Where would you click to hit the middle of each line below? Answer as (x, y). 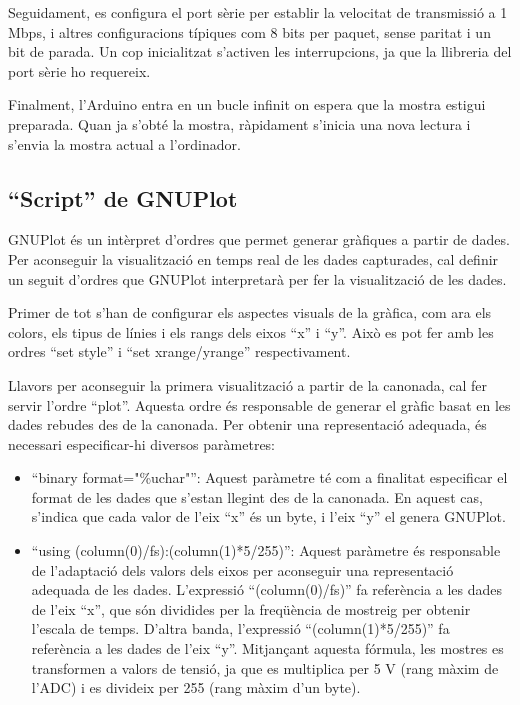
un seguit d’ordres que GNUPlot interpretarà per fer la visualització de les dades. (257, 278)
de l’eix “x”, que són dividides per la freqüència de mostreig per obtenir (251, 608)
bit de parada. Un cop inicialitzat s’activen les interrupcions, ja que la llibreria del (260, 51)
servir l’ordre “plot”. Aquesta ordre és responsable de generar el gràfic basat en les (259, 404)
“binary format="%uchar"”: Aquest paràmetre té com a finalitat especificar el (269, 477)
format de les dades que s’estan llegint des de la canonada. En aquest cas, (257, 496)
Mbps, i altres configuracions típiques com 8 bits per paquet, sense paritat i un (249, 31)
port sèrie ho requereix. (79, 70)
